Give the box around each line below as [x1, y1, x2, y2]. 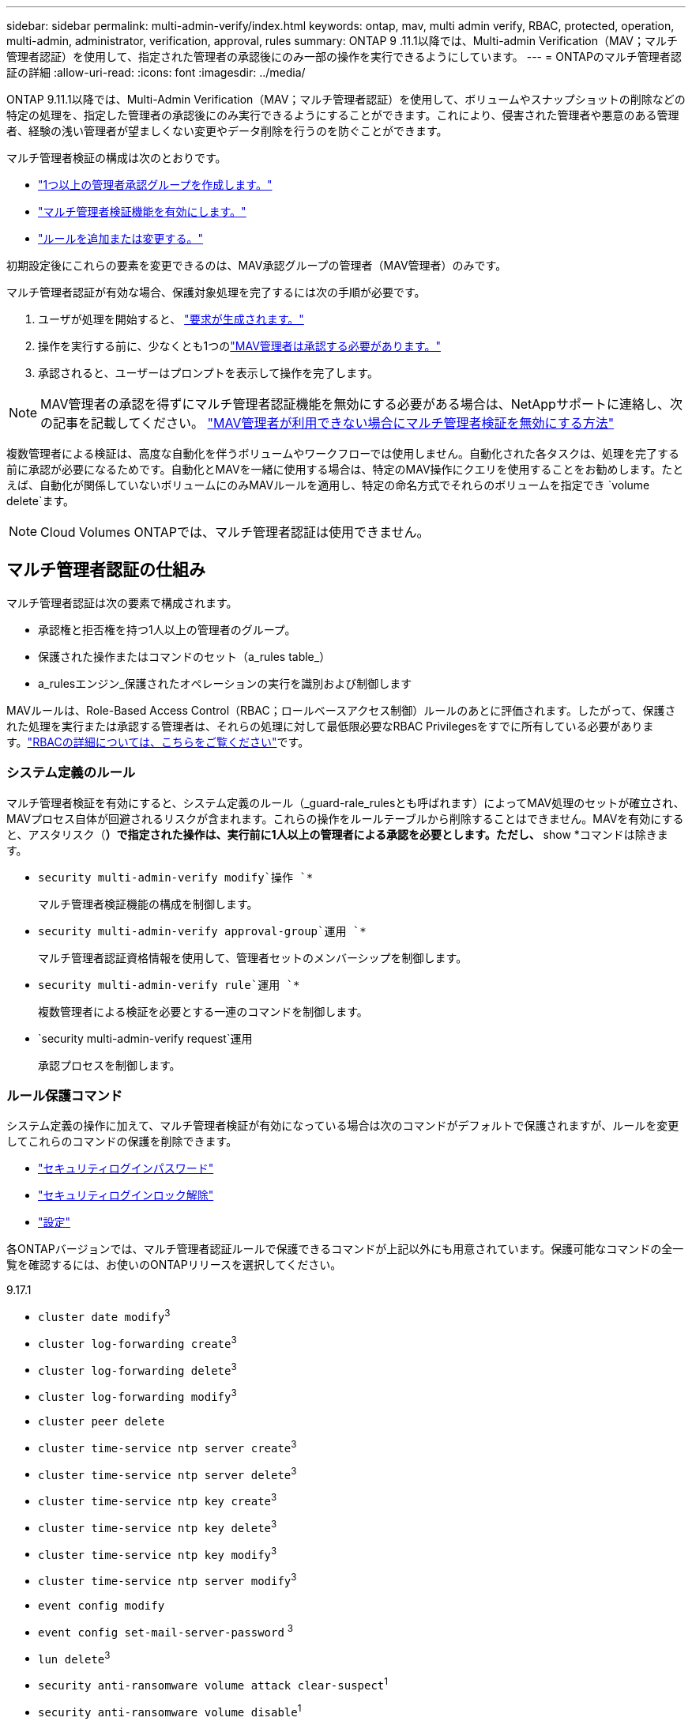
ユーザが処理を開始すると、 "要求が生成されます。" [38, 312, 304, 326]
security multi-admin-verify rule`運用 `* [38, 978, 300, 991]
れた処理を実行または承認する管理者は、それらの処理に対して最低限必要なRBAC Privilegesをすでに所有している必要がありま [6, 719, 654, 733]
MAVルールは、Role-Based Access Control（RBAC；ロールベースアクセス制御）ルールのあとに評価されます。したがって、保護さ [6, 703, 676, 717]
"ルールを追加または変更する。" [38, 232, 204, 245]
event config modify [38, 1599, 165, 1612]
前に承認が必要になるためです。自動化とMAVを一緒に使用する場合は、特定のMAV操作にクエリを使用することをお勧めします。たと [6, 462, 684, 476]
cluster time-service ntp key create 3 [38, 1492, 277, 1508]
